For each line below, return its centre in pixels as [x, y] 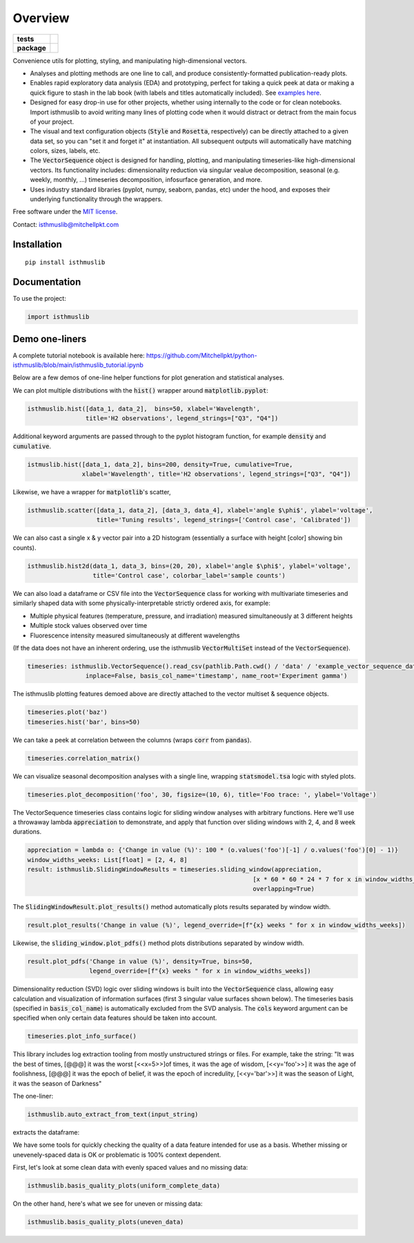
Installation [37, 244]
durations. [27, 832]
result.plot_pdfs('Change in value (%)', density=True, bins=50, [140, 961]
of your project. [52, 122]
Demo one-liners [50, 339]
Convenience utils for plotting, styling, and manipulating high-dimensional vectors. [130, 60]
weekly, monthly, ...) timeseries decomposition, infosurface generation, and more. [146, 180]
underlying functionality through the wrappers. [96, 199]
